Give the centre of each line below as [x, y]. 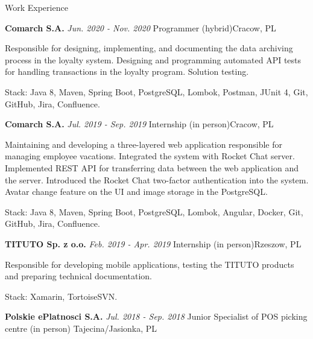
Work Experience [36, 7]
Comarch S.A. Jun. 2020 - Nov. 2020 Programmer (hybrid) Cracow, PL [141, 27]
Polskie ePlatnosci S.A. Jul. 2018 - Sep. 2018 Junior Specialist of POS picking [156, 316]
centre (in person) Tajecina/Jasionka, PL [81, 328]
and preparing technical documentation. [78, 276]
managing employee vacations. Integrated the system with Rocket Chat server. [150, 156]
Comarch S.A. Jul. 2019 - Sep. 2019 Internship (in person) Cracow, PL [139, 124]
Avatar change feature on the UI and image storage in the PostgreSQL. [136, 192]
